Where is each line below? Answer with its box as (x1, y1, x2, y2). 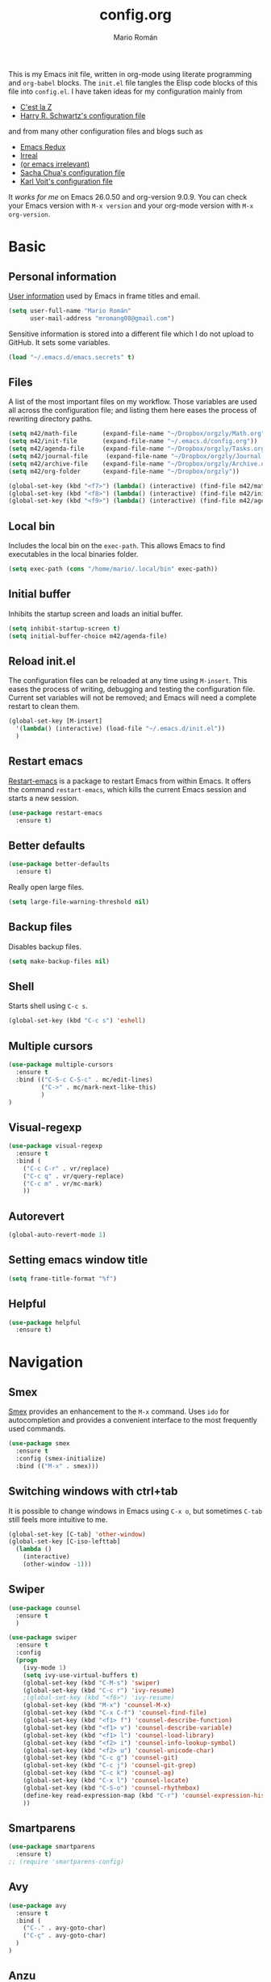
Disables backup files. (8, 942, 82, 951)
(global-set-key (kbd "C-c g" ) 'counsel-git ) (23, 1754, 179, 1762)
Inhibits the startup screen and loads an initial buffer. (8, 609, 183, 618)
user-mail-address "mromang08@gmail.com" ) (29, 314, 175, 323)
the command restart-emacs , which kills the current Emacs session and (8, 784, 247, 794)
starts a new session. (8, 793, 79, 803)
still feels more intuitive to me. (8, 1514, 108, 1524)
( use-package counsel (8, 1604, 81, 1612)
